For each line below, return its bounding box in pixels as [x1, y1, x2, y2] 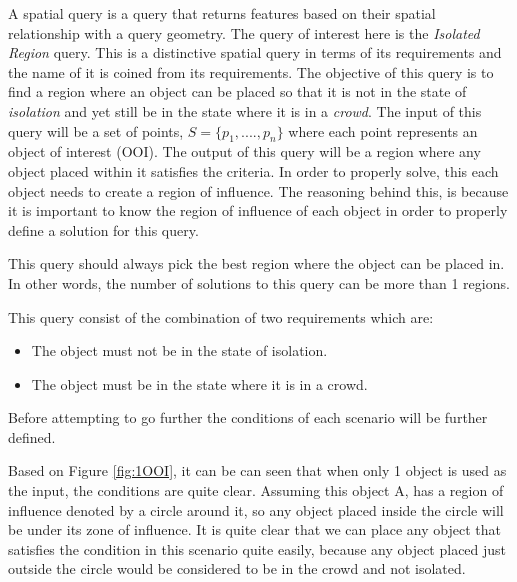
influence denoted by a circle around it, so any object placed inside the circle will [8, 499, 504, 520]
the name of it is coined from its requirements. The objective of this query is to [8, 61, 494, 82]
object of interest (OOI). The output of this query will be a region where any [8, 141, 481, 162]
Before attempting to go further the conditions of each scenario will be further [8, 407, 488, 428]
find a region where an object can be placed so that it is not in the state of [8, 81, 467, 102]
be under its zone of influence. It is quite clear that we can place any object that [8, 519, 501, 540]
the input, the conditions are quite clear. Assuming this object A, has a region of [8, 480, 504, 501]
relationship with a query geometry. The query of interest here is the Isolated [8, 22, 480, 43]
